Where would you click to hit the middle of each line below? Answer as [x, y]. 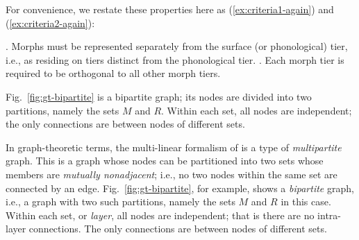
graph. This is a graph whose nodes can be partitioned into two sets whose [165, 161]
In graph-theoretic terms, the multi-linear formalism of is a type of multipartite [174, 147]
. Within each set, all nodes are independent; [257, 110]
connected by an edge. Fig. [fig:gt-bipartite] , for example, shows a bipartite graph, [180, 188]
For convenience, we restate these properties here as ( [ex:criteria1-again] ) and [170, 9]
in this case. [306, 202]
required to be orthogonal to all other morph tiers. [113, 73]
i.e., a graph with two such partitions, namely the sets [120, 202]
